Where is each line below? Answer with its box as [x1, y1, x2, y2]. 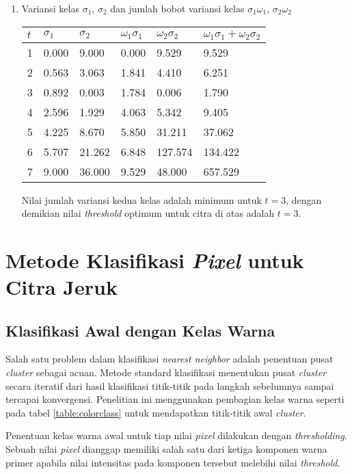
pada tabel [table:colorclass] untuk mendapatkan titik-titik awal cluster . [5, 405, 306, 419]
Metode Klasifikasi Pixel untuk [5, 246, 304, 274]
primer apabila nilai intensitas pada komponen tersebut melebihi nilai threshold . [5, 455, 340, 469]
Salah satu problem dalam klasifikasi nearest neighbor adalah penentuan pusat [5, 352, 334, 366]
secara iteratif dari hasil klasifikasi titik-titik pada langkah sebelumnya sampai [5, 378, 334, 393]
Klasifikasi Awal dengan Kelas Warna [5, 319, 275, 341]
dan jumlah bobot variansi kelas [110, 1, 245, 15]
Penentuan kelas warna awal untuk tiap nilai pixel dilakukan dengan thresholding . [5, 428, 347, 443]
